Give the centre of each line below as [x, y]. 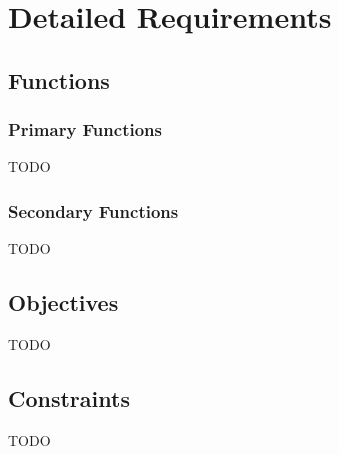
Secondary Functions [93, 210]
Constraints [69, 397]
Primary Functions [85, 129]
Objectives [63, 302]
